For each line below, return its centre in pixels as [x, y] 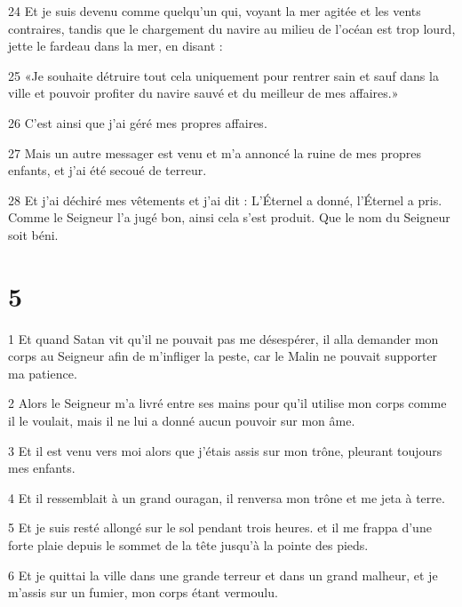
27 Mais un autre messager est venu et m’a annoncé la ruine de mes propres [215, 152]
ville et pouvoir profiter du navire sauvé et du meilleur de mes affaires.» [203, 93]
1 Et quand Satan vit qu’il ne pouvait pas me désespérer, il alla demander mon [223, 338]
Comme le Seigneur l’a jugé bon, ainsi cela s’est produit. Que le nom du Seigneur [229, 217]
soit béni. [33, 234]
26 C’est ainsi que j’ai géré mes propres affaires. [138, 122]
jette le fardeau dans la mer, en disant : [115, 46]
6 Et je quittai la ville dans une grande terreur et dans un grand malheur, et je [223, 575]
